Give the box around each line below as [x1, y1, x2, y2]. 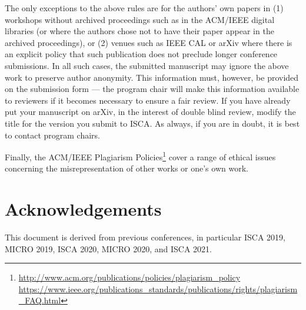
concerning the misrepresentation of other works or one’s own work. [5, 162, 248, 174]
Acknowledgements [5, 197, 162, 221]
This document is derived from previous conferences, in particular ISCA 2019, [5, 231, 285, 243]
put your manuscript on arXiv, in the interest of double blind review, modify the [5, 105, 296, 118]
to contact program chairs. [5, 128, 100, 141]
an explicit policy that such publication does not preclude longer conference [5, 48, 278, 60]
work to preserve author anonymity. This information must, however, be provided [5, 71, 299, 83]
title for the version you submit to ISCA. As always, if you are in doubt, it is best [5, 117, 300, 129]
